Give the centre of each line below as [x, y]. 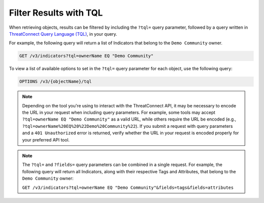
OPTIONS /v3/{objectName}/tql [55, 81]
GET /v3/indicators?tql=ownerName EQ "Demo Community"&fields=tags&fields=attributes [128, 187]
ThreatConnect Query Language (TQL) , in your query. [63, 34]
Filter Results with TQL [56, 13]
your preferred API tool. [46, 140]
